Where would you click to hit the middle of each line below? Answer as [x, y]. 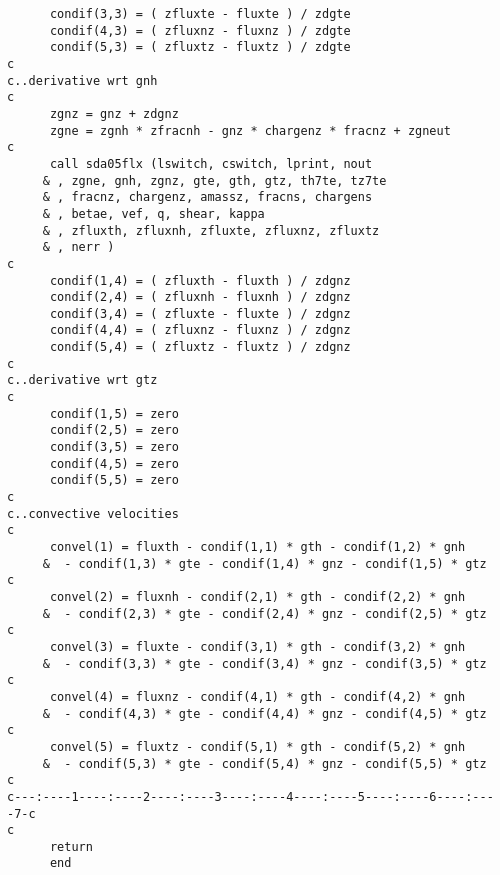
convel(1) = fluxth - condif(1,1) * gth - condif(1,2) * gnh [257, 547]
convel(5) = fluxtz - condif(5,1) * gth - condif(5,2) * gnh [257, 746]
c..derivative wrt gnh [82, 80]
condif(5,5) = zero [114, 480]
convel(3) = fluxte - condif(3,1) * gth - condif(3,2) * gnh [257, 646]
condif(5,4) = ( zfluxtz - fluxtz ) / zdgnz [200, 347]
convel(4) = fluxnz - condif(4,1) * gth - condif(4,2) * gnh [257, 696]
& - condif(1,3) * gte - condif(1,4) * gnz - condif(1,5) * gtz [264, 563]
